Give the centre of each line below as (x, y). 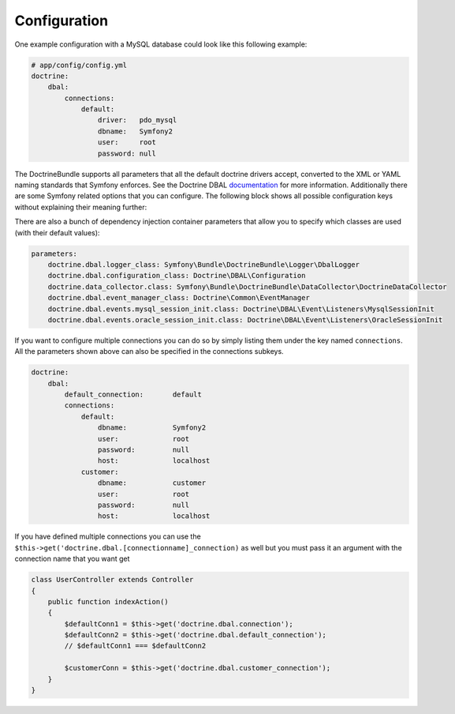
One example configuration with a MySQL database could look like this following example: (161, 44)
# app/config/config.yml (79, 65)
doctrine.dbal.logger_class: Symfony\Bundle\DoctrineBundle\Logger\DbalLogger (204, 264)
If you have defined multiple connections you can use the (108, 536)
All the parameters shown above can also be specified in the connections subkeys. (149, 351)
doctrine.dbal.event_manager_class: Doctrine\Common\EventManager (179, 298)
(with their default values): (57, 232)
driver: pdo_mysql (137, 120)
